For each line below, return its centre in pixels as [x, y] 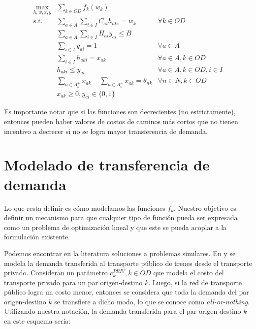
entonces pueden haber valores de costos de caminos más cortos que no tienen [121, 121]
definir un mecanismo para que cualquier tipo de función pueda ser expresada [121, 217]
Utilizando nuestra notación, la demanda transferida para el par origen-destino [123, 311]
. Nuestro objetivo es [205, 208]
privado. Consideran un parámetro [56, 273]
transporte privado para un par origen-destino [73, 282]
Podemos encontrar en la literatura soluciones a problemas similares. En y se [120, 253]
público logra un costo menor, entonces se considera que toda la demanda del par [127, 292]
